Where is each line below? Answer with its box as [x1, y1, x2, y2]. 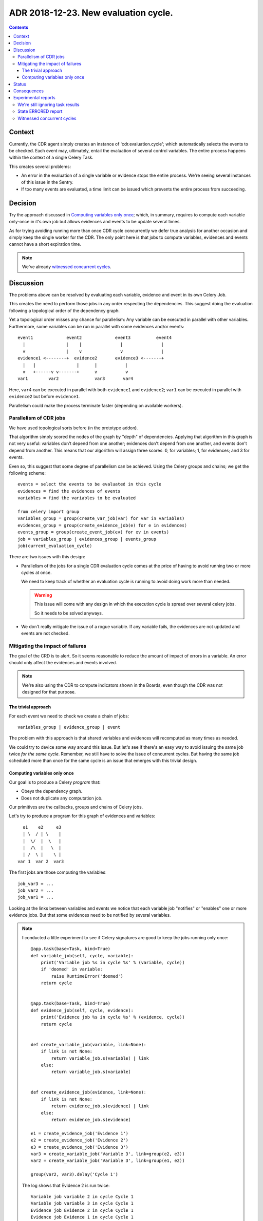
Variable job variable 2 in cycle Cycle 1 [31, 1194, 134, 1199]
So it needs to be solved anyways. [34, 610, 103, 616]
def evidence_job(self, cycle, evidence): [31, 1008, 134, 1013]
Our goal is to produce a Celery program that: [9, 779, 101, 785]
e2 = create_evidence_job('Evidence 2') [31, 1137, 129, 1143]
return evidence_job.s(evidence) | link [51, 1103, 149, 1109]
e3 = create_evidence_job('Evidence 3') [31, 1144, 129, 1150]
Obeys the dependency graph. [21, 788, 83, 794]
